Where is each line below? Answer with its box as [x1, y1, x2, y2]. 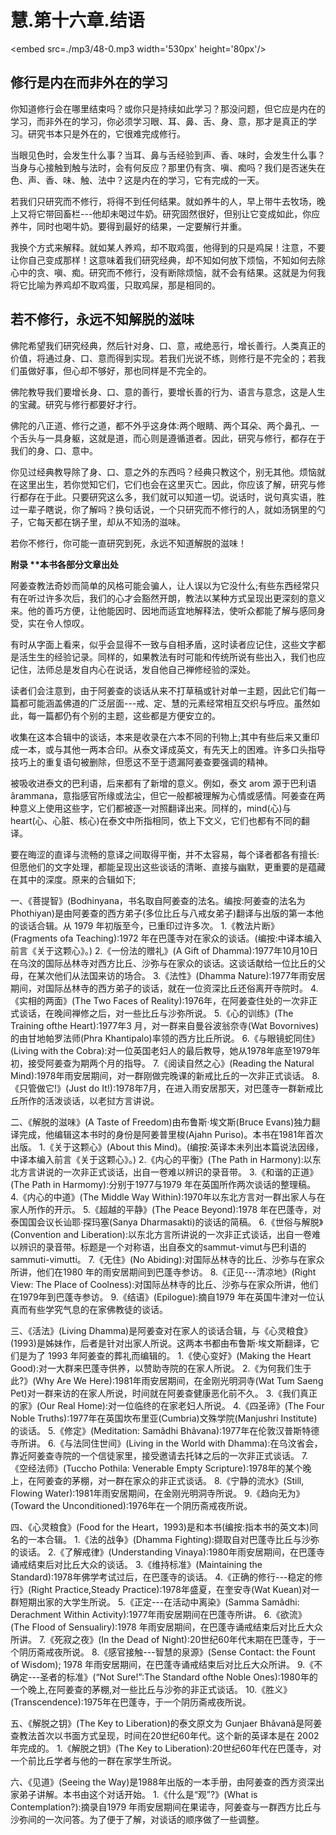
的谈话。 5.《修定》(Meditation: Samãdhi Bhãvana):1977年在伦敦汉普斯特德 [10, 1424, 320, 1436]
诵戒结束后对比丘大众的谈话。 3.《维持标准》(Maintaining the [10, 1558, 263, 1570]
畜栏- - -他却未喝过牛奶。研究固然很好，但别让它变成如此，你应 [62, 207, 321, 220]
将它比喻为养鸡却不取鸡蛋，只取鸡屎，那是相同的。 [10, 279, 221, 291]
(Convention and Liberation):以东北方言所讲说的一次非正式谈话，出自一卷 [10, 1228, 312, 1240]
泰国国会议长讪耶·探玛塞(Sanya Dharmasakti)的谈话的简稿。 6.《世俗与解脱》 [10, 1216, 324, 1228]
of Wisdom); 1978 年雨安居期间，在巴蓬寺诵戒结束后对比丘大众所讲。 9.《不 [10, 1658, 323, 1670]
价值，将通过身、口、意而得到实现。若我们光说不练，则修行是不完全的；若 [10, 352, 317, 364]
